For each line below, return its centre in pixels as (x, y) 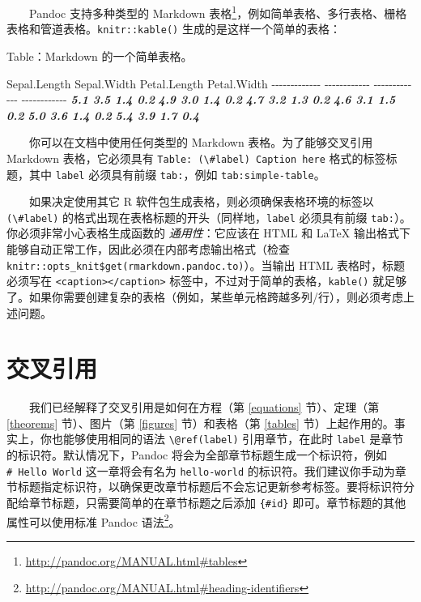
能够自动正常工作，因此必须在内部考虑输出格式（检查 (148, 249)
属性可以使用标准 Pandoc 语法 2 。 (94, 520)
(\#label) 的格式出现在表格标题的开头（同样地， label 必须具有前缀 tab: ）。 (209, 217)
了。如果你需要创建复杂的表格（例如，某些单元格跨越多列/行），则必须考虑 (205, 296)
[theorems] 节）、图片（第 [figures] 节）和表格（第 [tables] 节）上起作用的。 (200, 423)
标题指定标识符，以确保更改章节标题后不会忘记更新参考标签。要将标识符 (210, 487)
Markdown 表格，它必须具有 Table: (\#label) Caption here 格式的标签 (196, 158)
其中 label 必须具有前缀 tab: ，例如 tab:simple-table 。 (177, 174)
